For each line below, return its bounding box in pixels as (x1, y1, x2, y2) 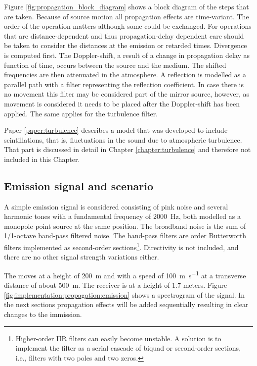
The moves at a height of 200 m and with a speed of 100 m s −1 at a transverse (4, 268, 246, 280)
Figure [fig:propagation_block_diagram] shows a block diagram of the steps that (4, 1, 249, 11)
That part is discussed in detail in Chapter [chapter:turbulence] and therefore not (4, 144, 251, 155)
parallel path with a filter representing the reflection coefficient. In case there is (4, 79, 244, 89)
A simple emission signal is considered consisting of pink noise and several (4, 201, 228, 211)
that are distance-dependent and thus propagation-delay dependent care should (4, 30, 244, 41)
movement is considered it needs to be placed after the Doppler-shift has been (4, 98, 240, 108)
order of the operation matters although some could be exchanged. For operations (4, 21, 252, 31)
